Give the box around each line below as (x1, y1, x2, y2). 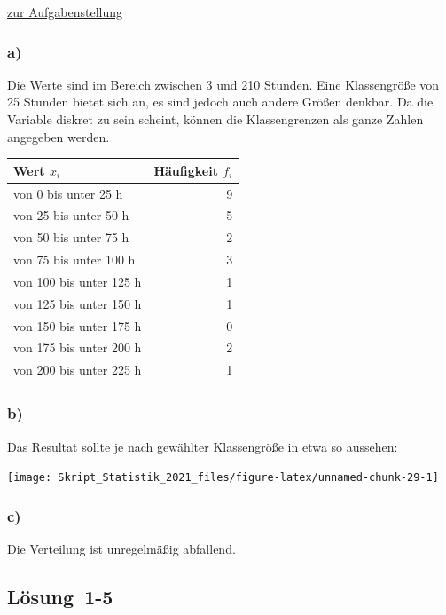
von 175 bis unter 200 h (13, 338, 142, 357)
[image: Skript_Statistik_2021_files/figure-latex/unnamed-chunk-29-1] (7, 471, 439, 485)
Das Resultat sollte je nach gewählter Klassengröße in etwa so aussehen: (7, 437, 398, 455)
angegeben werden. (7, 127, 110, 146)
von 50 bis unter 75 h (13, 228, 129, 247)
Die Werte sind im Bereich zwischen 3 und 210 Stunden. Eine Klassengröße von (7, 75, 440, 93)
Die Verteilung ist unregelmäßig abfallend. (7, 540, 236, 558)
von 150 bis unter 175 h (13, 316, 142, 335)
